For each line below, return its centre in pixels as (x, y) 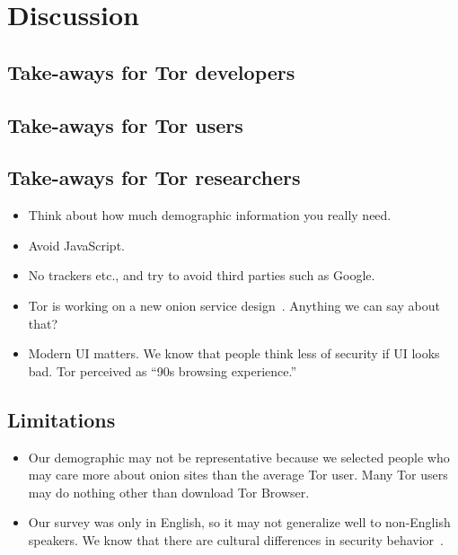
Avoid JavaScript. (76, 245)
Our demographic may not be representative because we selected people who (239, 457)
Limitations (62, 419)
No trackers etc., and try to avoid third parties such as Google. (202, 275)
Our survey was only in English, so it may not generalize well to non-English (239, 522)
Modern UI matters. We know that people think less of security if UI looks (234, 353)
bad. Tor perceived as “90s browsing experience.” (163, 370)
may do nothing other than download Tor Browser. (169, 492)
